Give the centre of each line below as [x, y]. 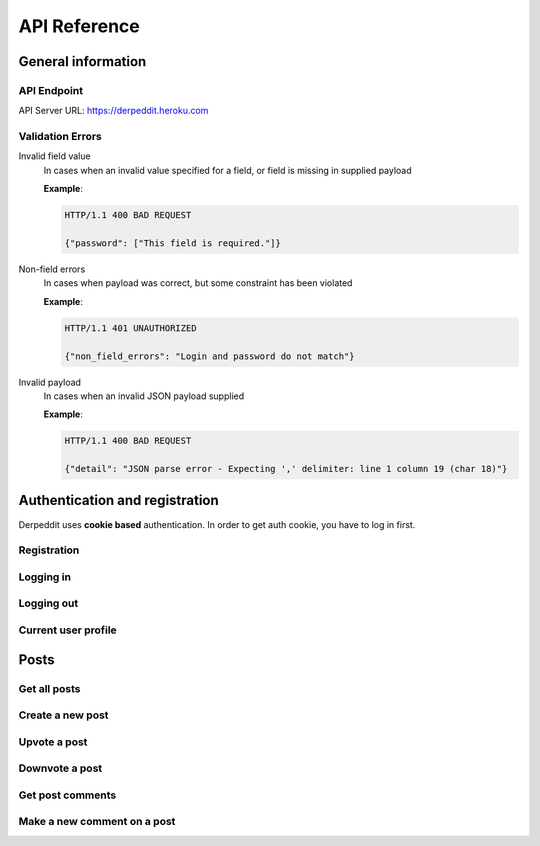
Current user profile [67, 630]
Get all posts [49, 688]
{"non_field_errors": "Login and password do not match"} [209, 356]
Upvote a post [53, 742]
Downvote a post [60, 768]
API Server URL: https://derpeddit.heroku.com [113, 111]
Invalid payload [50, 382]
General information [82, 61]
